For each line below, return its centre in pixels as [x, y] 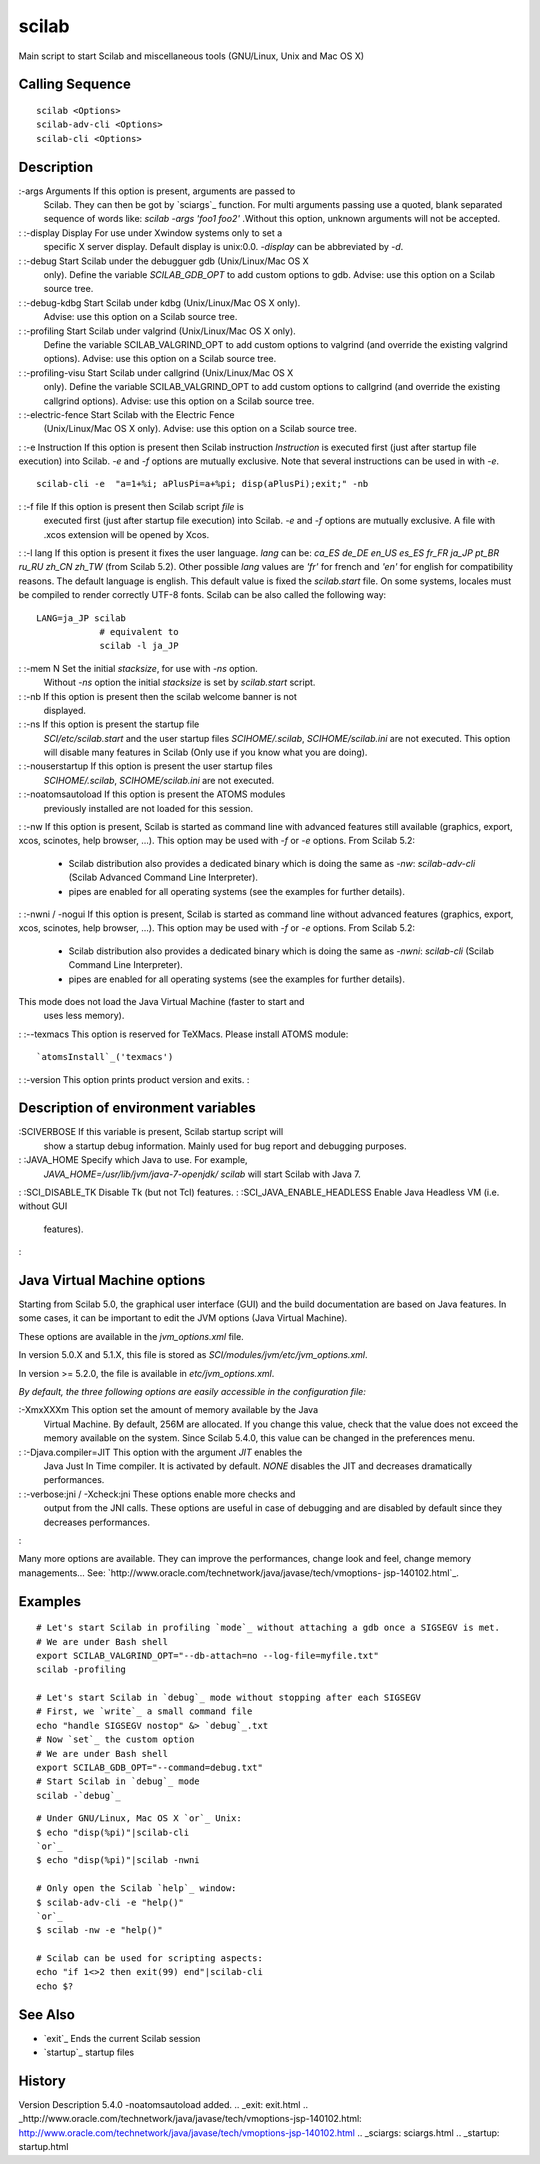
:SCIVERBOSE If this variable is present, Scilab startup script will [151, 1132]
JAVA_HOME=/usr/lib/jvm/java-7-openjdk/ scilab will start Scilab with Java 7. [202, 1174]
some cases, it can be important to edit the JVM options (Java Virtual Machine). [183, 1318]
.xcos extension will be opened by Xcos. [126, 534]
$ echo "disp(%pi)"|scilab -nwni [118, 1860]
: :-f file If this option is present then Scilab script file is [131, 506]
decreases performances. [96, 1522]
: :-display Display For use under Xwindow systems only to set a [150, 232]
